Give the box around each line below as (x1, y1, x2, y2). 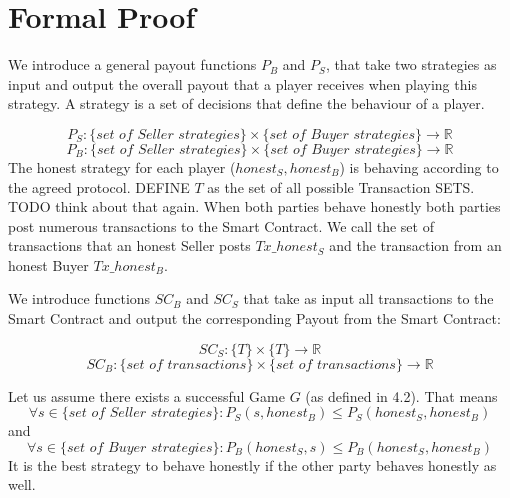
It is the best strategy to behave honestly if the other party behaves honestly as (8, 454, 497, 475)
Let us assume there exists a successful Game (8, 385, 285, 406)
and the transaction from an (329, 235, 502, 256)
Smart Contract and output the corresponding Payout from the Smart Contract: (8, 308, 501, 329)
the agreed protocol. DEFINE (8, 176, 190, 197)
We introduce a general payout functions (8, 54, 257, 75)
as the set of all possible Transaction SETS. (207, 176, 475, 197)
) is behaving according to (339, 156, 499, 177)
